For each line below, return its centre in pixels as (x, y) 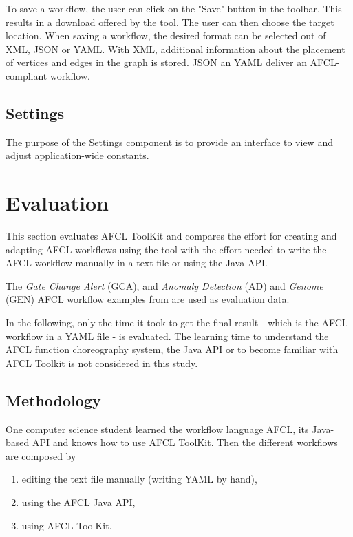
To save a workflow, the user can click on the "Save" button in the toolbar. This (174, 8)
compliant (26, 75)
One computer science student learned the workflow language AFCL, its (157, 429)
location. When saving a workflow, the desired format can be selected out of (166, 35)
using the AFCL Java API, (78, 502)
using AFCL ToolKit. (67, 525)
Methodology (53, 400)
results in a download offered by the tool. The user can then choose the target (170, 22)
